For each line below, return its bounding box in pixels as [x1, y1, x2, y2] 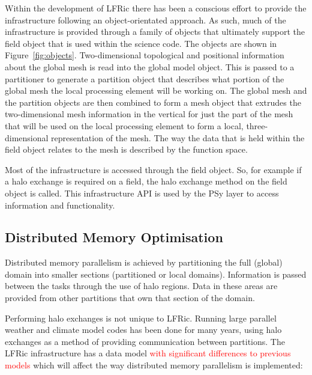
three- [246, 119, 268, 132]
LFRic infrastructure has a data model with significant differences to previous [5, 347, 291, 359]
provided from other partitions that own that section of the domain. [5, 291, 255, 304]
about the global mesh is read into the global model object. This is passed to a [5, 60, 295, 73]
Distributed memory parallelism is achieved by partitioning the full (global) [5, 256, 283, 269]
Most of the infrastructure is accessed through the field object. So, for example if [5, 163, 302, 175]
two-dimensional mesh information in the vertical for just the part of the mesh [5, 108, 293, 120]
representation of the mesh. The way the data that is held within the [51, 131, 305, 144]
